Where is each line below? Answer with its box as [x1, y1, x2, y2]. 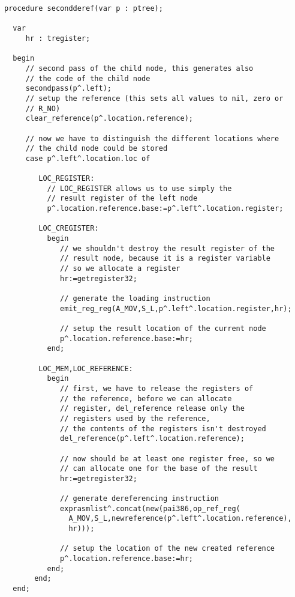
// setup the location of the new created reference [60, 544, 275, 553]
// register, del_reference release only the [60, 404, 245, 413]
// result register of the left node [47, 194, 198, 203]
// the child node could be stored [25, 144, 168, 153]
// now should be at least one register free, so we [60, 454, 275, 463]
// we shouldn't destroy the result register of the [60, 244, 275, 253]
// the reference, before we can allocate [60, 394, 232, 403]
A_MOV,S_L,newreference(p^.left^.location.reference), [68, 514, 292, 523]
